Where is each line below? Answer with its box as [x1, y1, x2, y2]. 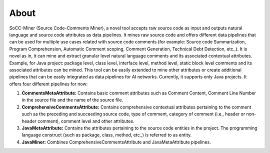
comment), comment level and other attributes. [37, 118, 134, 124]
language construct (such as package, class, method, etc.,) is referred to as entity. [21, 132, 192, 138]
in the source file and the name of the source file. [21, 97, 123, 103]
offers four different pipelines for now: [9, 80, 88, 87]
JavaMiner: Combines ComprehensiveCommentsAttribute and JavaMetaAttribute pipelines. [21, 139, 211, 145]
